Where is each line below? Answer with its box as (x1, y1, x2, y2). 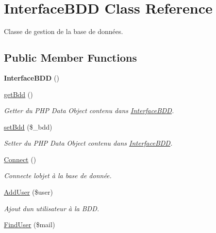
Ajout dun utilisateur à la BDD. (4, 203, 100, 213)
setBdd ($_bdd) (4, 121, 52, 132)
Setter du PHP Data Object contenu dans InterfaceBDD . (4, 138, 173, 148)
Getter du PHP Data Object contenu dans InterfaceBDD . (4, 105, 174, 116)
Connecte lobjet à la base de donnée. (4, 170, 112, 181)
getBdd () (4, 89, 33, 99)
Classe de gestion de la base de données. (4, 26, 123, 36)
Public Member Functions (4, 50, 137, 65)
